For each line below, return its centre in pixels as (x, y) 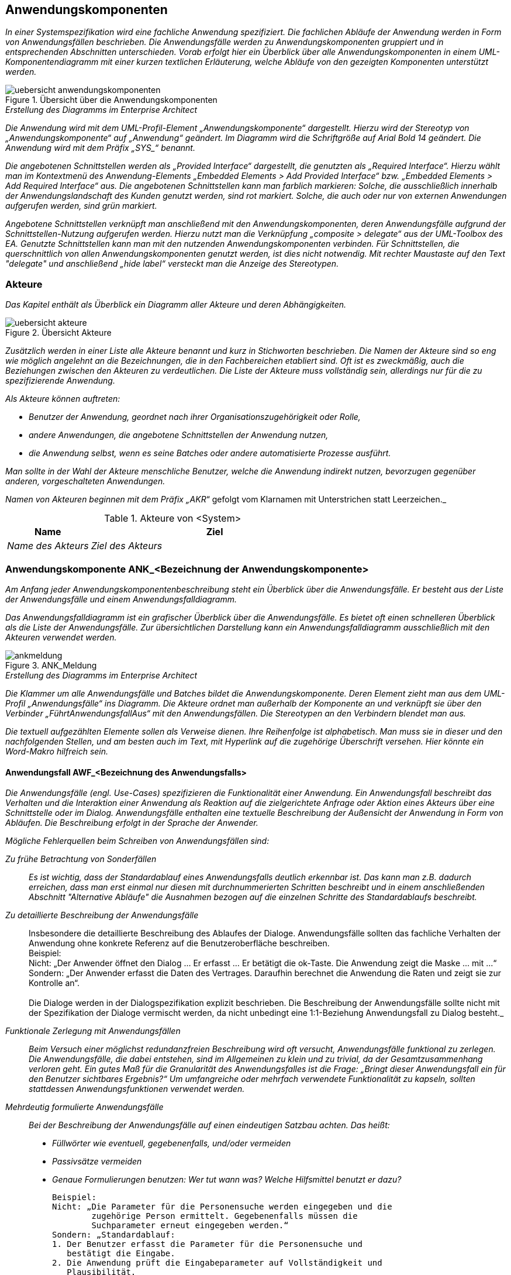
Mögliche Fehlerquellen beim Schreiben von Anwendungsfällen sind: (137, 841)
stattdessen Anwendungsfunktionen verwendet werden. (137, 1089)
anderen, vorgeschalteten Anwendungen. (85, 481)
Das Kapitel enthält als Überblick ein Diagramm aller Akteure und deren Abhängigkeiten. (176, 305)
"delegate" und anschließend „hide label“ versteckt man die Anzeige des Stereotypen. (172, 264)
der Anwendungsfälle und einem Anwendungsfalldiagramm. (121, 599)
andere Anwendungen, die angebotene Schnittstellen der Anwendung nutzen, (179, 435)
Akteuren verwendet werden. (61, 637)
